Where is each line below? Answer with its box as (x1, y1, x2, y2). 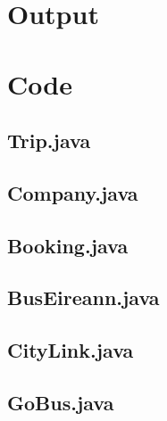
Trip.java (7, 127, 91, 154)
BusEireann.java (7, 284, 160, 311)
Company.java (7, 178, 138, 206)
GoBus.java (7, 389, 114, 417)
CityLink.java (7, 336, 134, 364)
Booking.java (7, 231, 129, 259)
